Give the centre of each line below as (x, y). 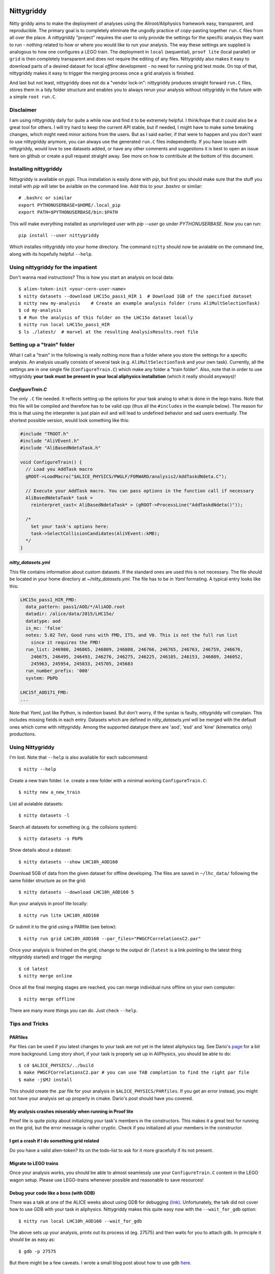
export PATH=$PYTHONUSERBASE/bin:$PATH (68, 212)
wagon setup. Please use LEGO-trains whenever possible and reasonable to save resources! (106, 1180)
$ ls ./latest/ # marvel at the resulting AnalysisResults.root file (108, 332)
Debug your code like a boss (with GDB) (52, 1193)
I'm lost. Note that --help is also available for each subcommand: (79, 757)
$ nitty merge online (45, 976)
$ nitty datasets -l (44, 816)
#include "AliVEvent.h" (50, 441)
